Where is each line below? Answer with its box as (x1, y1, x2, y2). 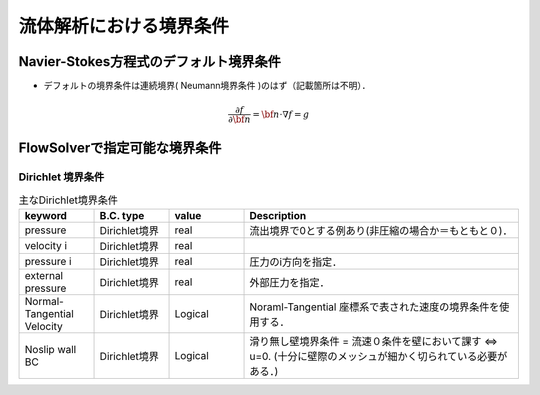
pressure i (24, 255, 72, 269)
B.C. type (99, 209, 145, 223)
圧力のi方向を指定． (249, 255, 343, 269)
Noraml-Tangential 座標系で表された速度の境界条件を (249, 300, 500, 314)
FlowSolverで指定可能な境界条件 (18, 139, 222, 156)
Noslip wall (24, 343, 77, 357)
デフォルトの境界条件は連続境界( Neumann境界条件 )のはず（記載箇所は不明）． (43, 80, 371, 92)
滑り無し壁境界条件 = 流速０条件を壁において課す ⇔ (249, 335, 499, 349)
